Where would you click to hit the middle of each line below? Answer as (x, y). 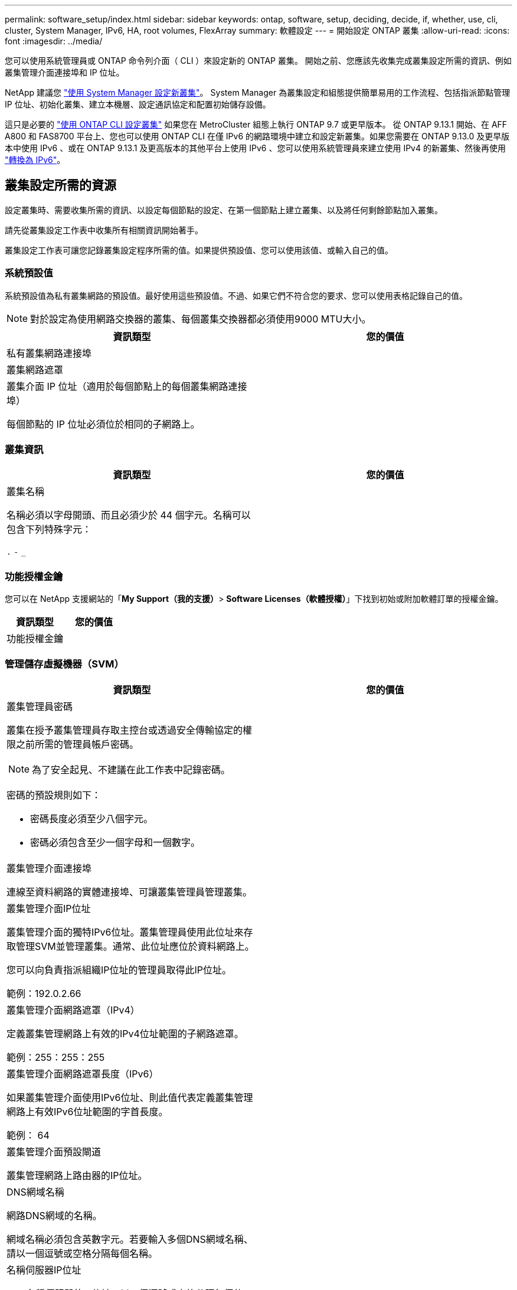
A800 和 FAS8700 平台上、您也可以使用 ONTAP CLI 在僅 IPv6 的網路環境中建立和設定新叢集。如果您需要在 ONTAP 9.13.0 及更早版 (257, 136)
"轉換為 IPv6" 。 (35, 160)
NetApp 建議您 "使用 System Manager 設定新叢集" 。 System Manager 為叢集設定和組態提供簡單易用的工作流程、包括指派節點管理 (258, 92)
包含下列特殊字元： (49, 530)
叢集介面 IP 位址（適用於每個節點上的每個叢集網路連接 (127, 386)
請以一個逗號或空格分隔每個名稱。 (82, 1253)
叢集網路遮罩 (35, 369)
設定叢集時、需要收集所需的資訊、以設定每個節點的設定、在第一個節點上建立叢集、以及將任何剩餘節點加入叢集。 (224, 210)
